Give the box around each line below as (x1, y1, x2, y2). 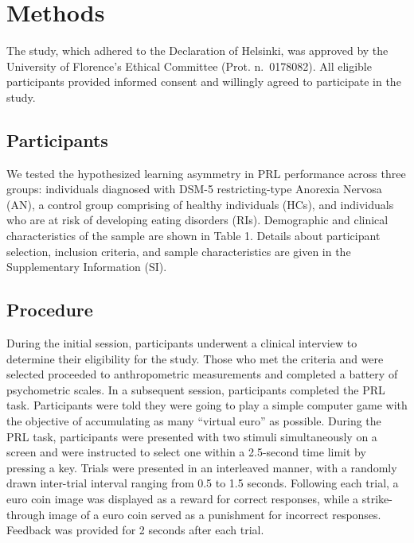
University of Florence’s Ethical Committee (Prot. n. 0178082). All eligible (6, 57, 372, 74)
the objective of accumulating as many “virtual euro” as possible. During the (6, 413, 381, 429)
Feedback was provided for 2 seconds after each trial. (6, 522, 264, 538)
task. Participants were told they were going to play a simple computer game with (6, 397, 408, 413)
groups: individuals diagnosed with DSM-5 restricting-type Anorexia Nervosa (6, 180, 382, 197)
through (6, 506, 45, 522)
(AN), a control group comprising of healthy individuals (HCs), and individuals (6, 196, 394, 212)
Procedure (6, 297, 93, 322)
